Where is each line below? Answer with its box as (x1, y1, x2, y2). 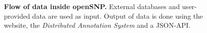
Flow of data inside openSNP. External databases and (4, 1, 180, 11)
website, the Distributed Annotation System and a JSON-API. (4, 20, 191, 30)
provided (4, 11, 30, 21)
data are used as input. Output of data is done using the (32, 11, 203, 21)
